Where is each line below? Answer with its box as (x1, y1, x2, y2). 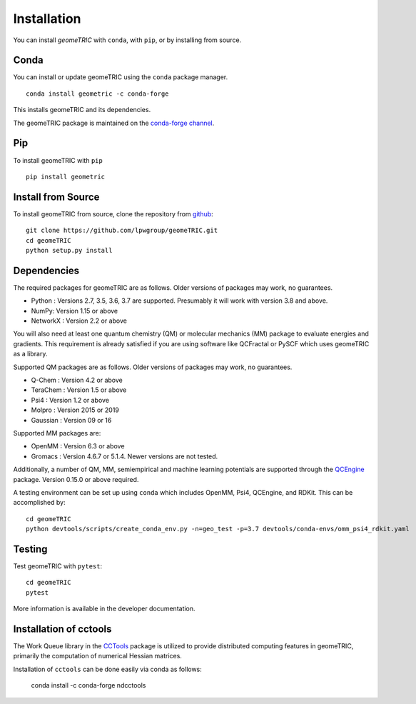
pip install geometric (26, 172, 106, 181)
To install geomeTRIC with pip (13, 156, 103, 164)
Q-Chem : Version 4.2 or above (31, 376, 123, 385)
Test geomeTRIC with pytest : (13, 562, 103, 570)
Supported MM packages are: (13, 428, 101, 437)
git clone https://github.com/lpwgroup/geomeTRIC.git (26, 226, 218, 235)
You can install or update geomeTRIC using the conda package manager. (13, 73, 228, 81)
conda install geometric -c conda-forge (26, 89, 169, 98)
